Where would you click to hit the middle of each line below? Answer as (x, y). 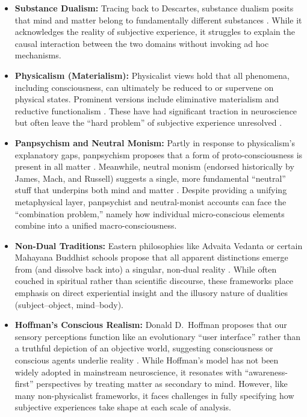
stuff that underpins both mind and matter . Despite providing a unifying (151, 190)
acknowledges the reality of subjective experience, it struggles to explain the (155, 32)
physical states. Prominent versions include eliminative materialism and (147, 99)
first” (24, 384)
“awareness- (266, 372)
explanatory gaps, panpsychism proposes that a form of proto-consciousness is (159, 154)
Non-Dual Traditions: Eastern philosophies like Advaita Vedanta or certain (159, 245)
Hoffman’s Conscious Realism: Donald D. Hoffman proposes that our (151, 325)
